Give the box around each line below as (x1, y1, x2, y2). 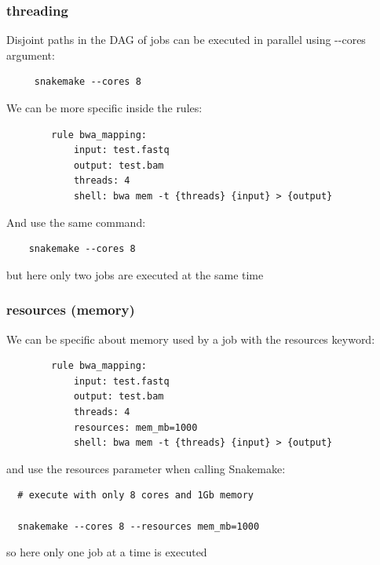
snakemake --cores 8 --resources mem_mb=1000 (17, 520, 260, 532)
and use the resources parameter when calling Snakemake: (6, 460, 286, 476)
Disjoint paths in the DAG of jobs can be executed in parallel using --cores (6, 31, 366, 48)
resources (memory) (6, 300, 135, 319)
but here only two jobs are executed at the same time (6, 266, 264, 282)
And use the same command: (6, 213, 146, 230)
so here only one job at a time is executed (6, 544, 207, 560)
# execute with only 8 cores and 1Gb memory (17, 490, 254, 501)
